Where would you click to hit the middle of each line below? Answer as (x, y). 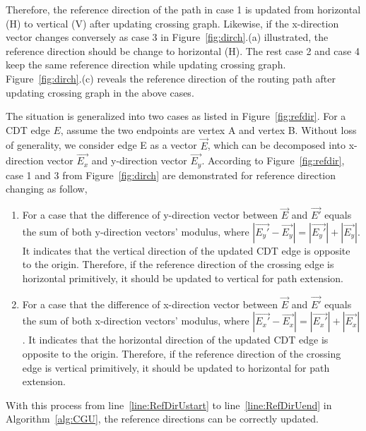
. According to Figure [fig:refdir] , (273, 160)
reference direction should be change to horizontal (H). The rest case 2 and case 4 (183, 50)
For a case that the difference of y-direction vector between (150, 215)
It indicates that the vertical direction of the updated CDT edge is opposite (186, 250)
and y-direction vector (139, 160)
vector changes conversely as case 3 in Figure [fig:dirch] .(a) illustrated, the (167, 37)
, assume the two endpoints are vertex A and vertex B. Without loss (208, 129)
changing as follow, (47, 189)
